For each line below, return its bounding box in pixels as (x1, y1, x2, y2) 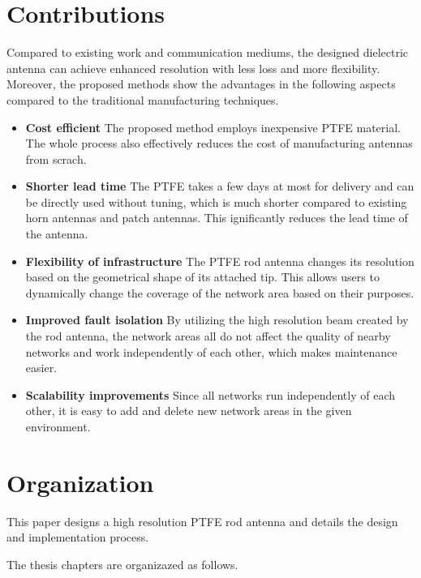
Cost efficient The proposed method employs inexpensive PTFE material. (25, 118, 401, 135)
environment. (25, 418, 91, 435)
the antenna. (25, 225, 88, 242)
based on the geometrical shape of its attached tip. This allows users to (25, 268, 380, 285)
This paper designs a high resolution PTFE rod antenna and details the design (6, 512, 398, 529)
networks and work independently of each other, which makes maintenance (25, 343, 397, 360)
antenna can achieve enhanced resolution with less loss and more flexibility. (6, 59, 380, 76)
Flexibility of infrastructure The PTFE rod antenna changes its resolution (25, 252, 415, 269)
